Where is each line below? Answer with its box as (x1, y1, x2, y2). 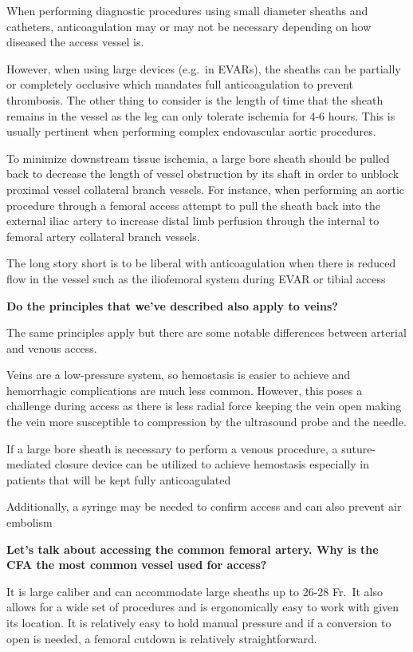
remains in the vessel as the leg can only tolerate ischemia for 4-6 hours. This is (6, 107, 395, 124)
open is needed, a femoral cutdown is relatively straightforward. (6, 630, 317, 646)
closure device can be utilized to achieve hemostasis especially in (54, 456, 369, 472)
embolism (6, 514, 53, 531)
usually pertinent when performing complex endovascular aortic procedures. (6, 123, 376, 140)
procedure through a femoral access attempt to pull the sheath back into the (6, 196, 380, 213)
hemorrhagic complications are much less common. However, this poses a (6, 381, 363, 398)
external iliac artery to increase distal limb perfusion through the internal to (6, 212, 380, 229)
